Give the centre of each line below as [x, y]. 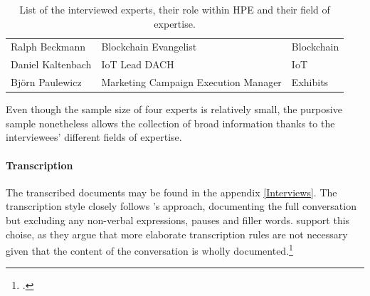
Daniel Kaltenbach [51, 64]
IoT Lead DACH [138, 64]
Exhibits [310, 82]
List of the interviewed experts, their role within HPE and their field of [175, 9]
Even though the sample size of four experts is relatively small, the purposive [174, 109]
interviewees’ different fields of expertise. [94, 137]
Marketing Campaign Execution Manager [191, 82]
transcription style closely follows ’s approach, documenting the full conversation [181, 206]
